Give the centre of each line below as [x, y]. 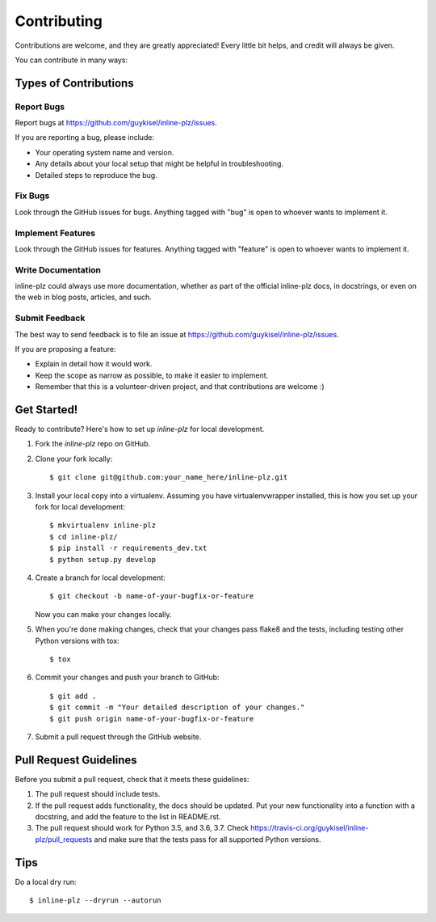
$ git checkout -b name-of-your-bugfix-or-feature [152, 596]
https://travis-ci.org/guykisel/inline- [310, 828]
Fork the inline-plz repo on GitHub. [93, 444]
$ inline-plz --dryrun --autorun [95, 901]
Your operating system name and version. [105, 152]
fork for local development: [80, 507]
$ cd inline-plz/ [84, 537]
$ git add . [73, 696]
